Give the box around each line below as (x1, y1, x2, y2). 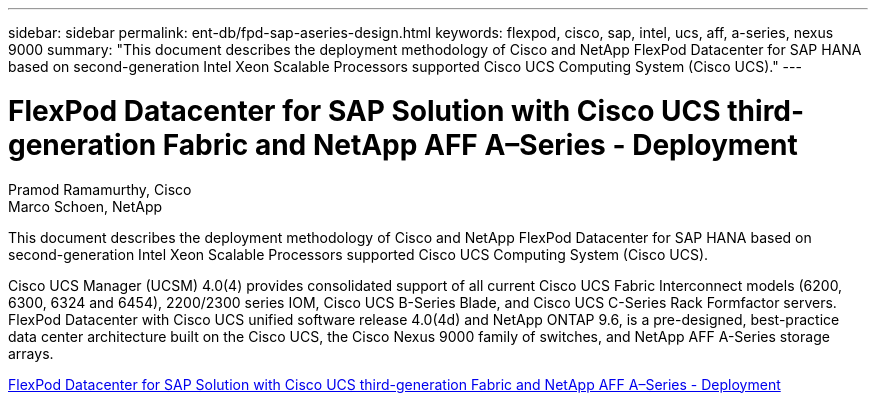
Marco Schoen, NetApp (8, 197, 163, 215)
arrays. (8, 344, 54, 362)
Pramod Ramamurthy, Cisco (8, 180, 192, 198)
